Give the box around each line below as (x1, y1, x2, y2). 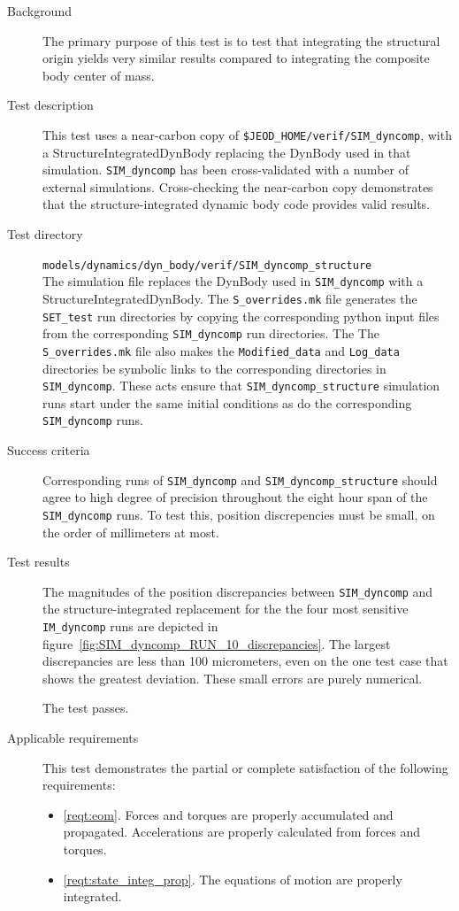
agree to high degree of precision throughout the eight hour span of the (42, 488, 428, 506)
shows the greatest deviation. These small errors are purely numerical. (42, 668, 423, 687)
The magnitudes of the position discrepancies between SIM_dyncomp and (42, 582, 433, 600)
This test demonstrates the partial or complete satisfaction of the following (42, 758, 448, 776)
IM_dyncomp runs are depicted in (42, 617, 218, 636)
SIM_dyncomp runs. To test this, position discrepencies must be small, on (42, 505, 435, 523)
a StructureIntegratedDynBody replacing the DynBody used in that (42, 143, 411, 161)
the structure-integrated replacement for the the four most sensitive (42, 599, 409, 618)
